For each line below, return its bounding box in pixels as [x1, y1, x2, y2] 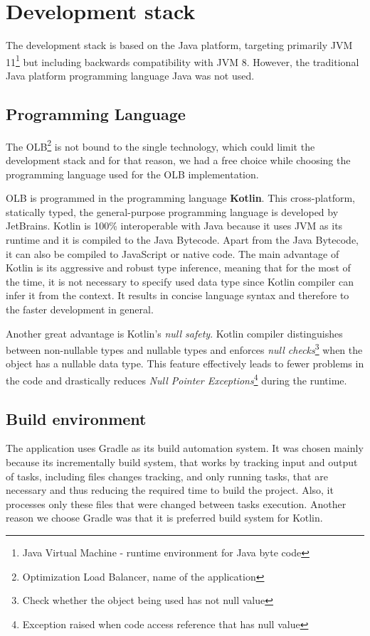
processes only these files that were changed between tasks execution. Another [6, 496, 347, 511]
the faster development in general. [6, 301, 154, 316]
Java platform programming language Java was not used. [6, 68, 255, 82]
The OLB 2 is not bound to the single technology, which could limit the [6, 136, 315, 153]
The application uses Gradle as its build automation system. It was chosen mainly [6, 441, 364, 456]
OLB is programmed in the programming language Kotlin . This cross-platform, [6, 190, 355, 205]
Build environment [6, 407, 147, 429]
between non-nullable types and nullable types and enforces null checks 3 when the [6, 340, 363, 357]
